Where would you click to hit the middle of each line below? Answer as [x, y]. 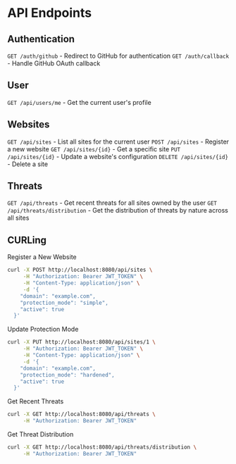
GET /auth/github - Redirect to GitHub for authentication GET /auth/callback [118, 56]
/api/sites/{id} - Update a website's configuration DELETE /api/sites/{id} [118, 156]
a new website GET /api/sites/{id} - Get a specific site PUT [94, 149]
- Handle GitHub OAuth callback [54, 63]
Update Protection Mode [43, 330]
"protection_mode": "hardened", [67, 375]
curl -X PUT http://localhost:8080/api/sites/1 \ [82, 342]
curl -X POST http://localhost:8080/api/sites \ [80, 270]
